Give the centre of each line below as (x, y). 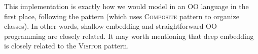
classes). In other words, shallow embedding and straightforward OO (110, 26)
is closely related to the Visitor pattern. (67, 46)
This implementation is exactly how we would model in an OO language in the (126, 6)
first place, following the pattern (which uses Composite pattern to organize (122, 16)
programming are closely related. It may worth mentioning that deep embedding (129, 36)
